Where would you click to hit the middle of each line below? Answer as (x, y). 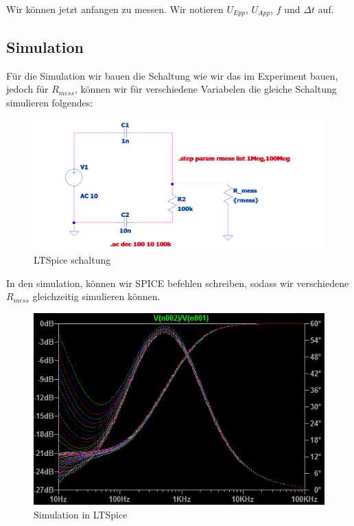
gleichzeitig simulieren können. (96, 296)
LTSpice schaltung (72, 259)
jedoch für (27, 89)
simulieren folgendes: (50, 102)
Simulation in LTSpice (81, 514)
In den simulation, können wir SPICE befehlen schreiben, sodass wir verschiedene (178, 283)
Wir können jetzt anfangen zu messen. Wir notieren (115, 9)
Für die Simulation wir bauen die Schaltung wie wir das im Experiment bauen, (172, 75)
